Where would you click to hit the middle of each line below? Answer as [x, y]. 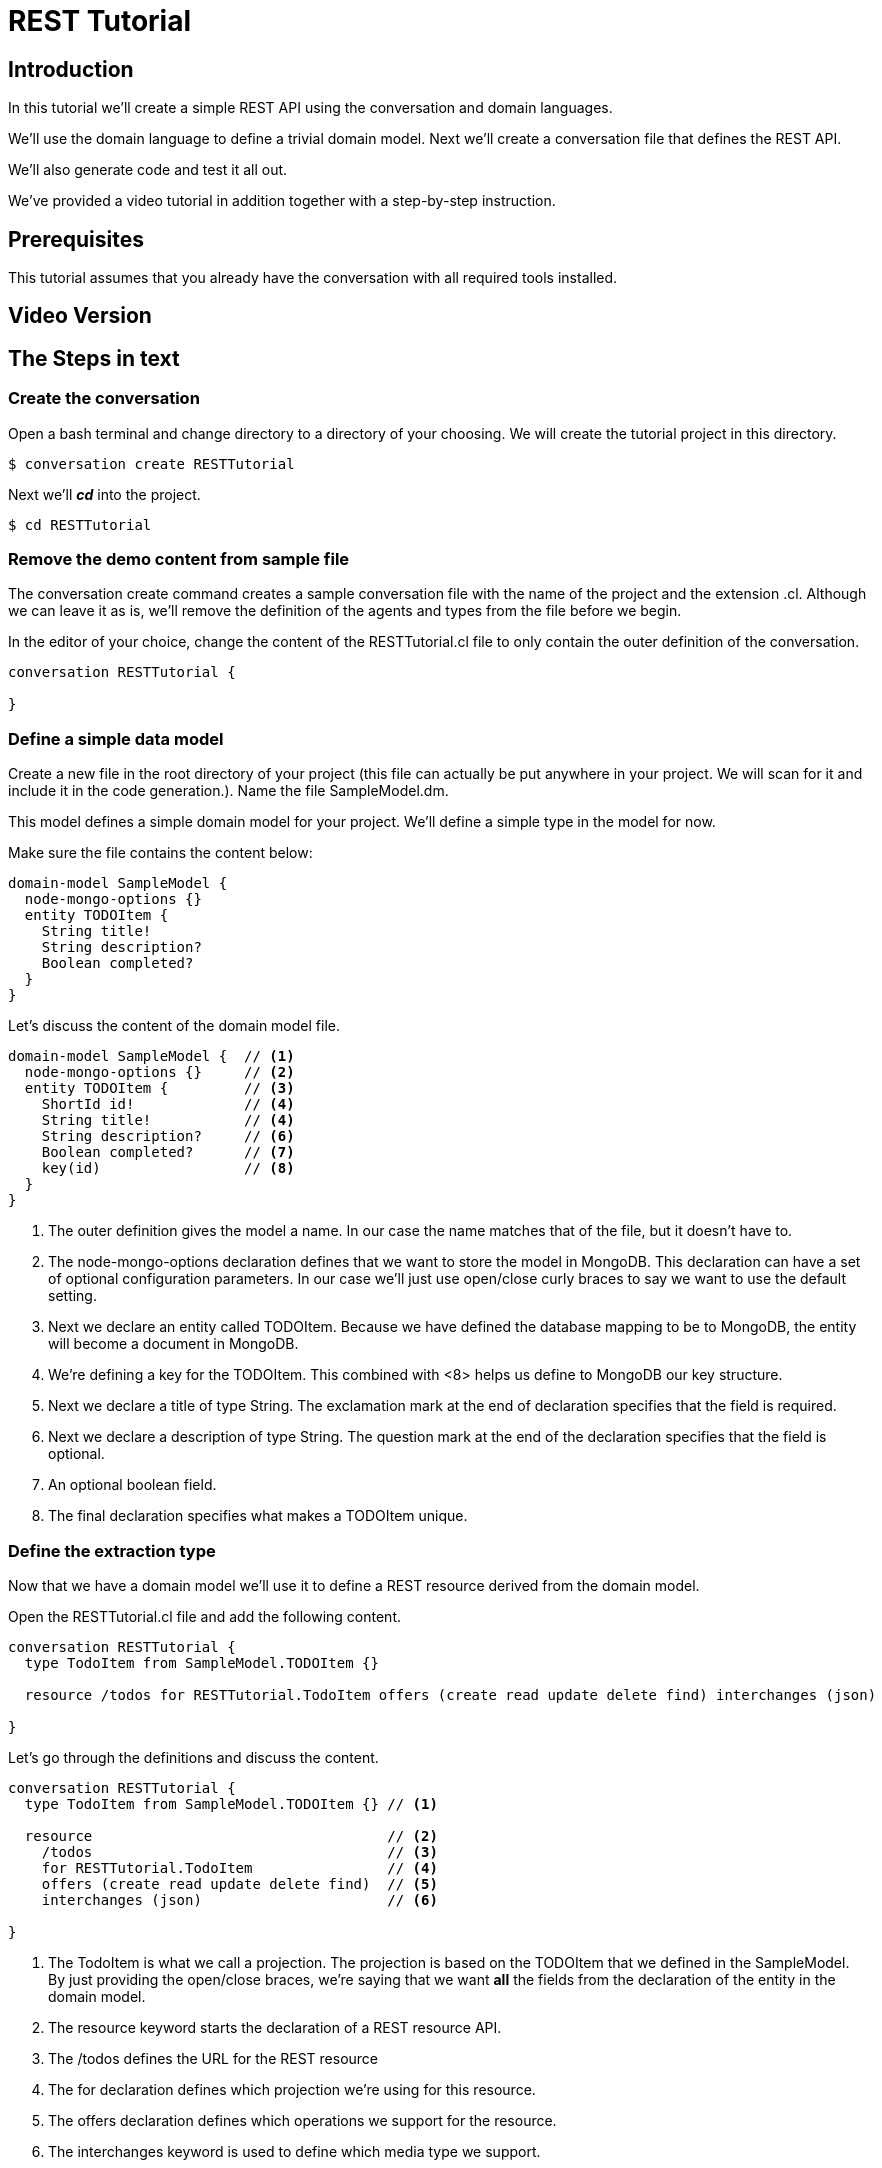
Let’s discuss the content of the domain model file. [174, 1026]
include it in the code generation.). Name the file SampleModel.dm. [228, 791]
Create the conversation [104, 398]
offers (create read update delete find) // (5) [239, 1883]
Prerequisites [76, 239]
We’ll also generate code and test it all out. [148, 170]
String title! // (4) [168, 1120]
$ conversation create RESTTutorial [151, 463]
